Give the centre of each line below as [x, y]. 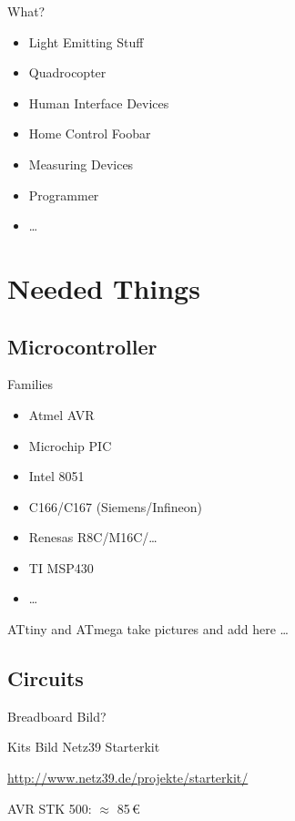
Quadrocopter [67, 72]
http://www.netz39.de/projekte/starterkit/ [128, 778]
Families [31, 384]
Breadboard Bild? [57, 716]
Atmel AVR [61, 414]
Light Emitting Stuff [86, 41]
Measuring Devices [81, 164]
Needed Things [104, 287]
